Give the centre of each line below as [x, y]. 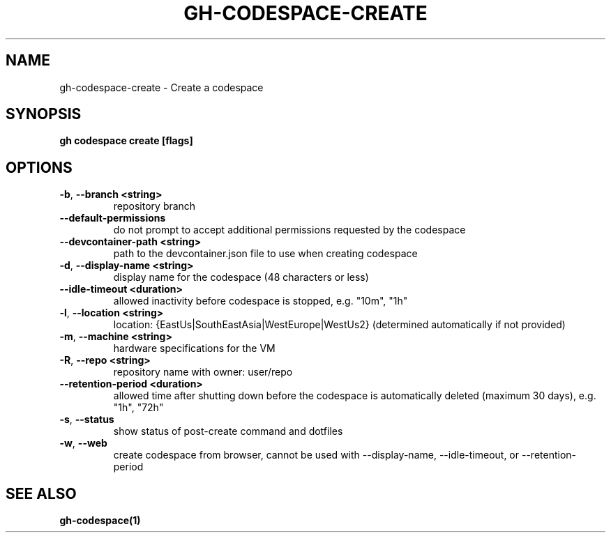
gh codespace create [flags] [126, 141]
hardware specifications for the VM [194, 348]
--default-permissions [113, 218]
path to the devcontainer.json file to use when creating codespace [265, 254]
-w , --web [83, 443]
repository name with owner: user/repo [203, 372]
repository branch [154, 206]
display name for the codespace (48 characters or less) [241, 277]
